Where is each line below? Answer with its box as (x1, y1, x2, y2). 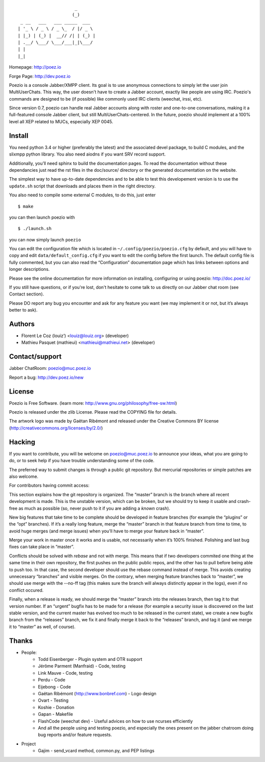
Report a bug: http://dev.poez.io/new (9, 374, 84, 380)
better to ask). (9, 307, 38, 313)
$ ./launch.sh (18, 226, 52, 232)
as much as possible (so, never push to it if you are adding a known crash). (18, 505, 170, 511)
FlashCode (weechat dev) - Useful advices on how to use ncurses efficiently (38, 718, 193, 724)
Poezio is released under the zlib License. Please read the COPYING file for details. (9, 409, 177, 415)
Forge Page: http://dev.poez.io (9, 73, 71, 79)
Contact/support (9, 352, 62, 361)
